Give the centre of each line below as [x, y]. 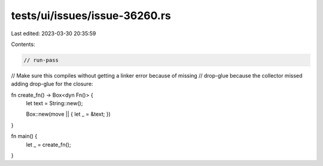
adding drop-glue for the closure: [52, 84]
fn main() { [24, 136]
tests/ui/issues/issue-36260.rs [91, 16]
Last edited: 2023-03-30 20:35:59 [54, 33]
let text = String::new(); [54, 103]
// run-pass [41, 60]
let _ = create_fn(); [48, 145]
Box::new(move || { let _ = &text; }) [68, 114]
